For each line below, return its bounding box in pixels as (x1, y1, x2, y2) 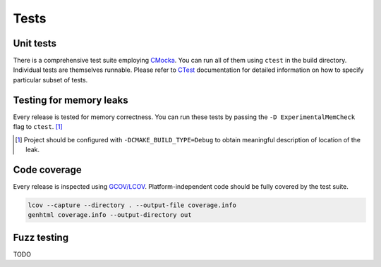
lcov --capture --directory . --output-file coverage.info (28, 201, 236, 209)
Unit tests (13, 37, 56, 49)
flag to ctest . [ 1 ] (13, 123, 63, 131)
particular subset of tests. (13, 75, 88, 84)
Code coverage (13, 163, 82, 175)
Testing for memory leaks (13, 94, 128, 106)
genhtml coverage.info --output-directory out (28, 211, 192, 219)
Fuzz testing (13, 231, 69, 243)
